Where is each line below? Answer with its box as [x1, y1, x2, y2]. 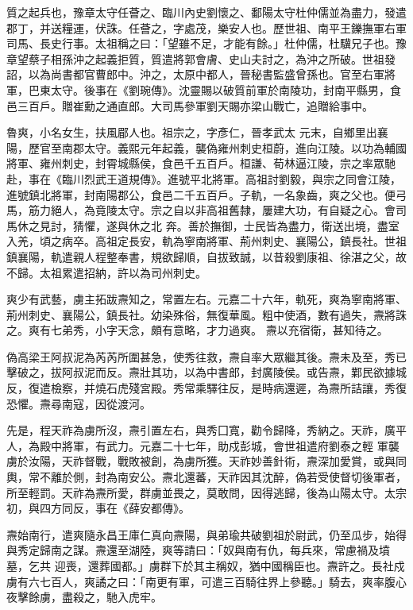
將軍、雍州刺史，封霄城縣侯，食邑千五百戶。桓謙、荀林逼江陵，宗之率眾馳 [6, 155, 396, 172]
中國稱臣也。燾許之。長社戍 [260, 558, 405, 573]
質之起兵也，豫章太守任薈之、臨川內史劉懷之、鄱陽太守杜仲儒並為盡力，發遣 [6, 4, 407, 20]
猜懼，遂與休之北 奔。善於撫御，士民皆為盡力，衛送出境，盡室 [72, 217, 399, 234]
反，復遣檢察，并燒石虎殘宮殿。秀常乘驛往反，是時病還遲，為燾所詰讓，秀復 [6, 380, 407, 396]
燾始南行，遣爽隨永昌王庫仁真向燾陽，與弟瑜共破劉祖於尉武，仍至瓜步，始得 [6, 526, 407, 542]
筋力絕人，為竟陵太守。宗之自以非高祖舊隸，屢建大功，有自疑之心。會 [28, 202, 396, 218]
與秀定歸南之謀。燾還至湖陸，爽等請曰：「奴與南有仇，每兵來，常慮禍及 [6, 542, 379, 558]
